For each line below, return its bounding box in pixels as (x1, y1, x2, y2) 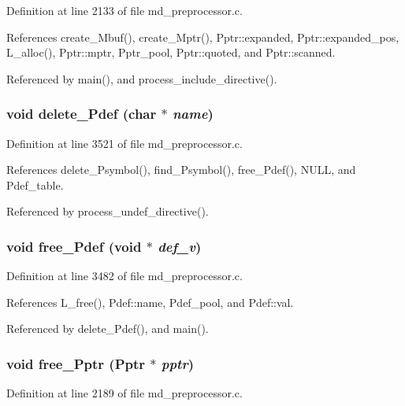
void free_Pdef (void (6, 236, 142, 256)
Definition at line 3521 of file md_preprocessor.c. (6, 135, 243, 151)
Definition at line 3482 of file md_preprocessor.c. (6, 268, 243, 284)
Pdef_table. (6, 176, 64, 193)
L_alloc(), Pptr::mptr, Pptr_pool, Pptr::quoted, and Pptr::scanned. (6, 44, 336, 61)
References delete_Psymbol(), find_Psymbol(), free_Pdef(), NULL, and (6, 161, 356, 178)
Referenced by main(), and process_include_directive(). (6, 70, 277, 87)
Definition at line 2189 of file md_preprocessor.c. (6, 385, 243, 401)
